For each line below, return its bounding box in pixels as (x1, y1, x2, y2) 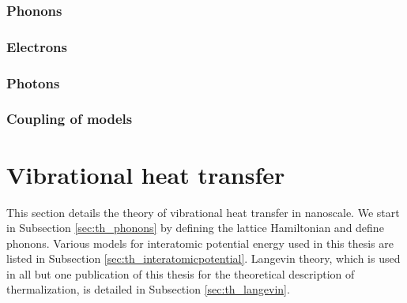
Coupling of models (6, 109, 133, 129)
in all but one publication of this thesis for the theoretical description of (6, 265, 355, 282)
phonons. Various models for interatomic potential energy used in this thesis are (6, 234, 394, 251)
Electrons (6, 36, 67, 56)
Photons (6, 73, 60, 92)
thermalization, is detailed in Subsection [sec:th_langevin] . (6, 281, 290, 297)
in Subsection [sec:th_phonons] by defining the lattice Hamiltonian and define (6, 219, 384, 236)
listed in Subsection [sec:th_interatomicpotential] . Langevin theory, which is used (6, 250, 401, 267)
